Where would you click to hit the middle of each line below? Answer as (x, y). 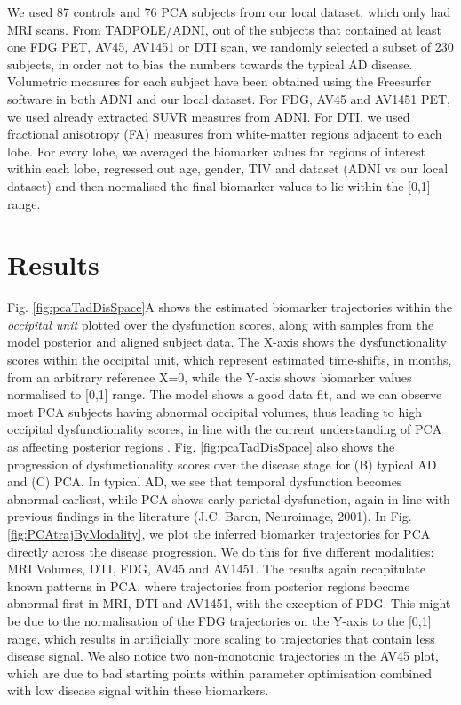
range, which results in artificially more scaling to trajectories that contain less (221, 638)
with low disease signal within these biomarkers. (138, 690)
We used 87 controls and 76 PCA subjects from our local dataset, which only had (229, 12)
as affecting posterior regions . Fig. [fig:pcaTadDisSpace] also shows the (201, 446)
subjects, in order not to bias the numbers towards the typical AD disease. (210, 64)
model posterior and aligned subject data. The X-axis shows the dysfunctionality (227, 342)
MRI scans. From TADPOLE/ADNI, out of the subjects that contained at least (225, 29)
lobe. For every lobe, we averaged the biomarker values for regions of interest (216, 151)
